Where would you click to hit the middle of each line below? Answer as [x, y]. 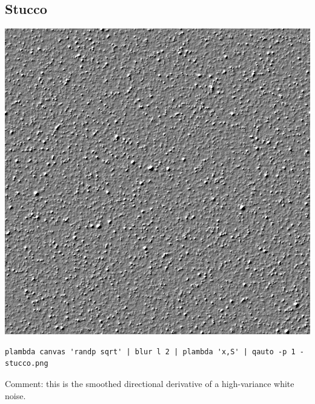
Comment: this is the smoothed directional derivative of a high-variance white [150, 383]
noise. [15, 395]
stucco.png [27, 364]
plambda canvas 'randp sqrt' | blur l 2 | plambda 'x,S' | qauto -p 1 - [154, 352]
